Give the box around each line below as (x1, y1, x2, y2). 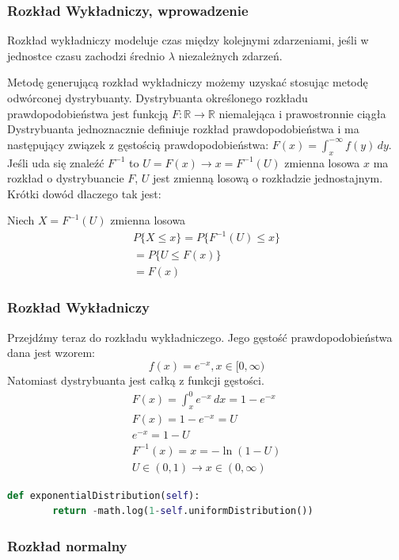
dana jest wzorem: (7, 344, 95, 361)
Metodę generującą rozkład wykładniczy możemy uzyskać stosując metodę (7, 74, 368, 90)
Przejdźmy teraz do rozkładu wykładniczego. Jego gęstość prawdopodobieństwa (7, 328, 393, 345)
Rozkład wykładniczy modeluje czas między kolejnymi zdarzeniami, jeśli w (7, 32, 369, 48)
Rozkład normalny (7, 535, 127, 555)
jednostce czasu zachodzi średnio (7, 47, 165, 63)
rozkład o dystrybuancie (7, 170, 124, 186)
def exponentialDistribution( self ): (7, 489, 200, 501)
